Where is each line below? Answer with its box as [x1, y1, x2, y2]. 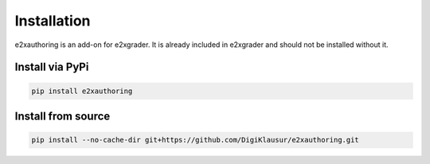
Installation [14, 12, 91, 29]
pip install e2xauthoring [31, 86, 133, 96]
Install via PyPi [14, 61, 89, 74]
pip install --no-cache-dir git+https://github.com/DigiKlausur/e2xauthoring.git [31, 135, 360, 145]
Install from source [14, 109, 111, 123]
